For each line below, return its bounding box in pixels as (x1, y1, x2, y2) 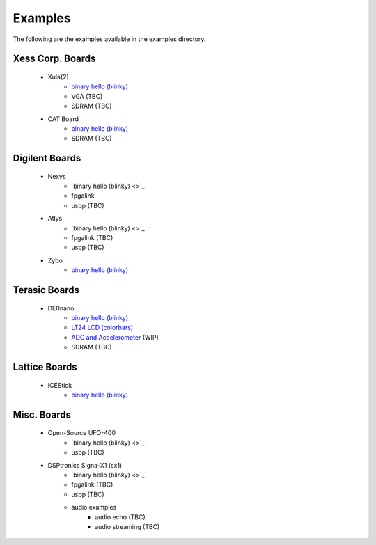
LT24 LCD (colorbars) (71, 324, 134, 332)
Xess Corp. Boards (13, 53, 96, 65)
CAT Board (47, 115, 79, 123)
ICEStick (47, 381, 72, 389)
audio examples (71, 503, 117, 512)
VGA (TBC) (71, 92, 103, 100)
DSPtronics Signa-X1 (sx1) (47, 461, 123, 469)
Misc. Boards (13, 409, 71, 420)
